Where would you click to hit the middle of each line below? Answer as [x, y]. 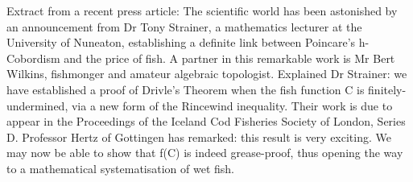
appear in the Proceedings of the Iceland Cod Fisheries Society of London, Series [206, 121]
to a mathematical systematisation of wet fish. [120, 168]
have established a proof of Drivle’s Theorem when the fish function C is [186, 89]
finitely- [387, 89]
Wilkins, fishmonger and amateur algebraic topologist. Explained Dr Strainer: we [207, 74]
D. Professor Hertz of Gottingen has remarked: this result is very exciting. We [199, 136]
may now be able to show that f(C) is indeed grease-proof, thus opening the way [205, 153]
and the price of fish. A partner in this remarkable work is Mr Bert [229, 58]
